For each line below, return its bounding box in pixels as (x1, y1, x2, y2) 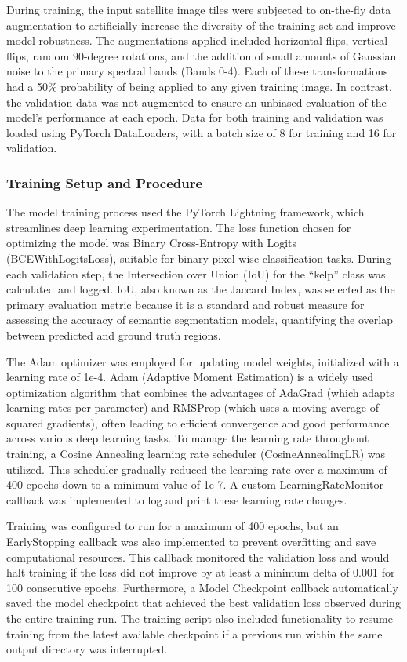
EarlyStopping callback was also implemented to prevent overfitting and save (6, 533, 376, 550)
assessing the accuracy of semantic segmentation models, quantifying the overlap (6, 311, 393, 328)
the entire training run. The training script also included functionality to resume (6, 610, 393, 626)
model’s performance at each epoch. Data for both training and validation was (6, 109, 383, 125)
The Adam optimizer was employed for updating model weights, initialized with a (6, 353, 399, 369)
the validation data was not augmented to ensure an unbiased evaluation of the (6, 93, 387, 110)
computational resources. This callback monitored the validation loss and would (6, 548, 390, 565)
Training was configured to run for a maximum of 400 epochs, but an (6, 518, 339, 534)
